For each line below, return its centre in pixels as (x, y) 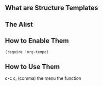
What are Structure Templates (52, 8)
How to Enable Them (37, 41)
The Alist (19, 24)
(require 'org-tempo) (27, 52)
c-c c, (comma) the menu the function (43, 78)
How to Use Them (32, 66)
